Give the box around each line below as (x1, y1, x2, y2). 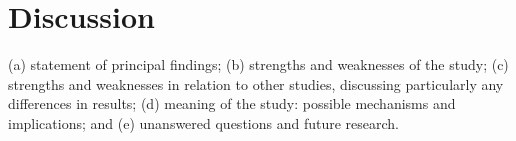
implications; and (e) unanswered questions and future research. (8, 112, 400, 133)
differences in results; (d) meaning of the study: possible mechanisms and (8, 93, 456, 114)
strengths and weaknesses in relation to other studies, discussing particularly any (8, 73, 504, 94)
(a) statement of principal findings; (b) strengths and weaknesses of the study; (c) (8, 54, 509, 75)
